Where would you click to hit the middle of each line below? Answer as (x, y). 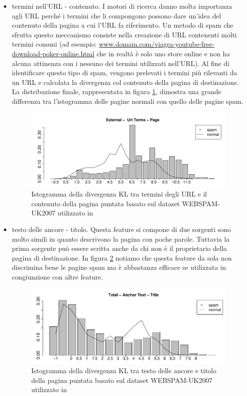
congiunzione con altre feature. (57, 276)
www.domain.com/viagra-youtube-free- (157, 44)
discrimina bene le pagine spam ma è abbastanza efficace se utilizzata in (119, 267)
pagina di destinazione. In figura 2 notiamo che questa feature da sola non (122, 257)
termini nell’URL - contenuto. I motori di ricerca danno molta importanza (122, 6)
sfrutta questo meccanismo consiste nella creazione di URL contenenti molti (124, 34)
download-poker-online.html (53, 53)
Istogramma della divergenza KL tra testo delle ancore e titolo (124, 371)
